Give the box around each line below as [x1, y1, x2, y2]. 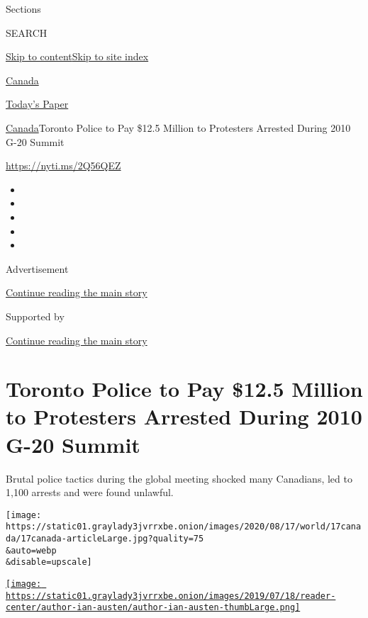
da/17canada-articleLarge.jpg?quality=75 [6, 534, 204, 544]
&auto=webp [6, 545, 57, 556]
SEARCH [6, 25, 48, 40]
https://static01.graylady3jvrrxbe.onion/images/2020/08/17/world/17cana [6, 522, 362, 532]
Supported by [6, 308, 65, 323]
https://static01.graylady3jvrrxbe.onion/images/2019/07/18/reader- [6, 590, 336, 601]
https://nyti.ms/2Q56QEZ [6, 158, 121, 173]
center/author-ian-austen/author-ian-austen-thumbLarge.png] [6, 602, 301, 613]
